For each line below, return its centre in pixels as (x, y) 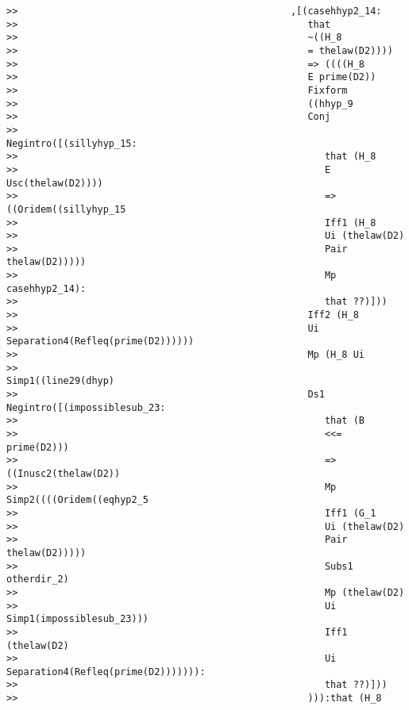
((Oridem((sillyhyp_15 (66, 209)
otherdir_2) (38, 580)
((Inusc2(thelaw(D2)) (64, 473)
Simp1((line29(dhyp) (61, 381)
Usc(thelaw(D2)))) (55, 183)
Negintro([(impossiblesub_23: (86, 407)
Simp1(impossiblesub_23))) (77, 619)
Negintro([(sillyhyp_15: (72, 143)
